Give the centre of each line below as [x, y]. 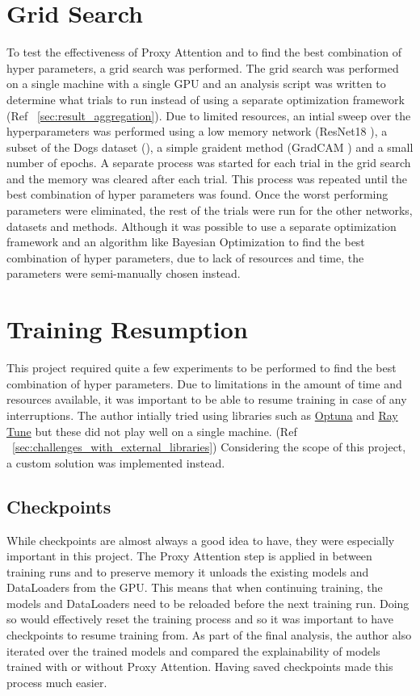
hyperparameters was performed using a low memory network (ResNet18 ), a [197, 131]
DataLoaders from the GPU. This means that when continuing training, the [195, 587]
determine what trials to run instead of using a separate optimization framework [206, 99]
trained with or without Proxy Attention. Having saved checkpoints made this [200, 667]
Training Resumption [127, 329]
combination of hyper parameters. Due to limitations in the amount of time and [204, 383]
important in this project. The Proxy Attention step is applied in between [189, 556]
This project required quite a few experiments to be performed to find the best [202, 368]
